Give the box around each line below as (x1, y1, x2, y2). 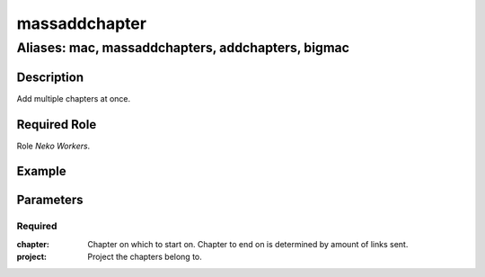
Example (16, 164, 66, 179)
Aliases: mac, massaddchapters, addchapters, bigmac (16, 40, 350, 56)
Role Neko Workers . (16, 140, 91, 151)
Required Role (16, 117, 97, 132)
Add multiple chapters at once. (16, 93, 131, 103)
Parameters (16, 192, 84, 208)
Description (16, 69, 84, 85)
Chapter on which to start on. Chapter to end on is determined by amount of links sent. (87, 238, 409, 249)
